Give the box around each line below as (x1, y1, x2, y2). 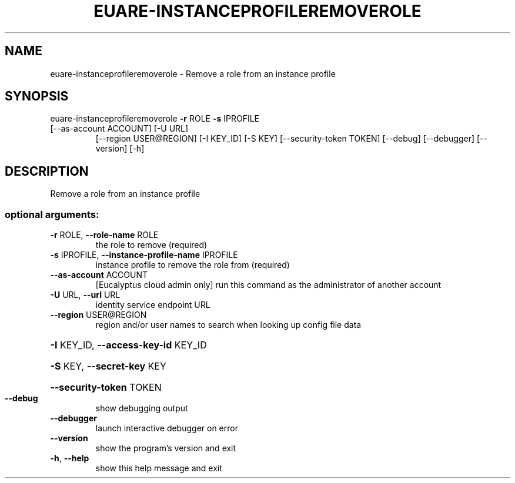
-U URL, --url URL (50, 290, 121, 300)
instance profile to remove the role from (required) (95, 260, 290, 270)
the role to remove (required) (95, 240, 208, 250)
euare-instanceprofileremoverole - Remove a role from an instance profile (50, 68, 336, 79)
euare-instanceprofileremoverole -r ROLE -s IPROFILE (50, 113, 260, 124)
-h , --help (50, 453, 89, 464)
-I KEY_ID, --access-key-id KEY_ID (50, 339, 207, 351)
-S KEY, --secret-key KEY (50, 360, 166, 373)
